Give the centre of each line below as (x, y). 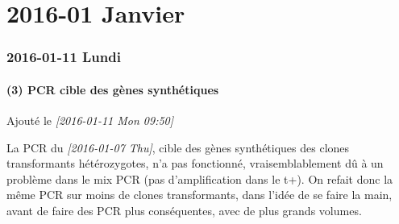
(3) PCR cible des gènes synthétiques (113, 89)
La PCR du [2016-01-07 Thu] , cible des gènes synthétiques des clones (178, 147)
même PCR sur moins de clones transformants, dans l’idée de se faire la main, (199, 195)
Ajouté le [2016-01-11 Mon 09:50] (90, 120)
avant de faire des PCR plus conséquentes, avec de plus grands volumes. (184, 210)
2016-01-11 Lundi (64, 57)
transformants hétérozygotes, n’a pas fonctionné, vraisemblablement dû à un (195, 163)
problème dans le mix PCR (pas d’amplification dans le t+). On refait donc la (200, 178)
